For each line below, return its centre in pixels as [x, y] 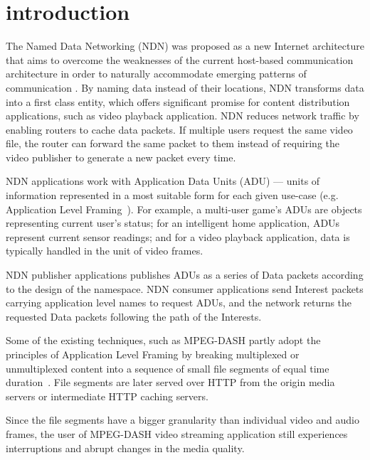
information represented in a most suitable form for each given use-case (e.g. [172, 195]
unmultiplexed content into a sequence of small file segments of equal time [168, 368]
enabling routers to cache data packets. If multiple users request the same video [179, 129]
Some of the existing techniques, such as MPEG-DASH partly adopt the [163, 340]
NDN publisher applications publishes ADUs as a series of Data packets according [185, 275]
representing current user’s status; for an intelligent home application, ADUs [173, 223]
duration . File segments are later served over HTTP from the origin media [170, 382]
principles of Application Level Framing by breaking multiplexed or [153, 354]
